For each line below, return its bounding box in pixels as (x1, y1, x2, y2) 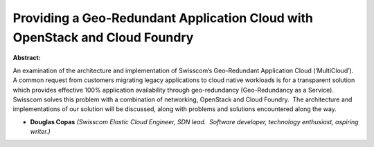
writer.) (30, 128, 51, 136)
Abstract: (12, 54, 41, 62)
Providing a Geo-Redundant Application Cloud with (12, 10, 313, 26)
